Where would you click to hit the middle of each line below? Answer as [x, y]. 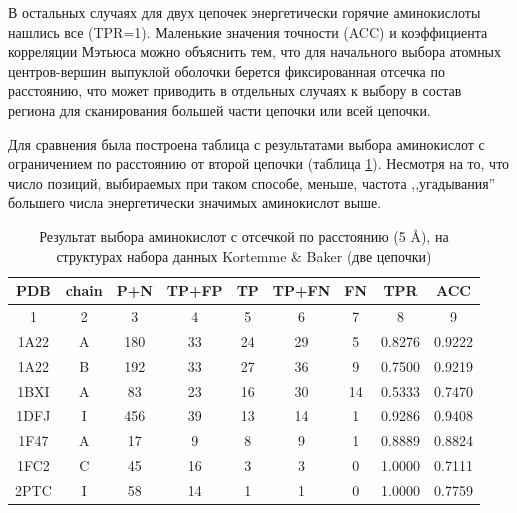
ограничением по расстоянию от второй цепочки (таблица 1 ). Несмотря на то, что [259, 163]
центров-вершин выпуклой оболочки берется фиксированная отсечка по [226, 70]
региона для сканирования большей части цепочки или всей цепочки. [219, 109]
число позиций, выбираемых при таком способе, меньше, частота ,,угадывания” [252, 182]
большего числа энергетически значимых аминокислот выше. [195, 202]
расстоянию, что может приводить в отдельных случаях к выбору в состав [235, 90]
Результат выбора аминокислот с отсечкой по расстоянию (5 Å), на [244, 235]
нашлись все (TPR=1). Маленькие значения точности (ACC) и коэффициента [248, 31]
